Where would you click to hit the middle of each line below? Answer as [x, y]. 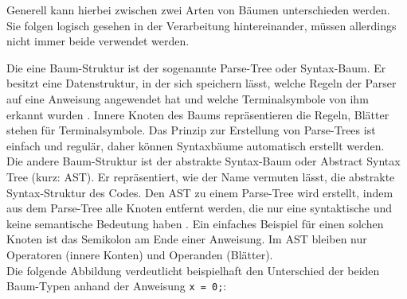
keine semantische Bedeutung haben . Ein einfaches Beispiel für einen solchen [195, 223]
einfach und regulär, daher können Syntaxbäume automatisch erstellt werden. [196, 145]
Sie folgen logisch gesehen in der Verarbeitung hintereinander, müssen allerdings [202, 25]
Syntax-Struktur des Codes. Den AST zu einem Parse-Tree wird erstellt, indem [200, 192]
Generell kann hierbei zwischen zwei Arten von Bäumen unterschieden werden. [198, 10]
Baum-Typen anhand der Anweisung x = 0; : [117, 286]
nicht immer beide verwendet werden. [98, 41]
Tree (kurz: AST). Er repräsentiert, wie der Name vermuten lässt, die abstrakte [201, 176]
